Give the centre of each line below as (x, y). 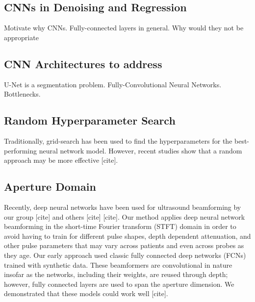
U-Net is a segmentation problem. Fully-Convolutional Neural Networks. (113, 84)
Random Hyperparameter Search (90, 120)
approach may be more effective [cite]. (61, 160)
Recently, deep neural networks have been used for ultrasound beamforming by (123, 207)
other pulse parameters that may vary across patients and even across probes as (124, 245)
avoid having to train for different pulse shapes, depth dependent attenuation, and (127, 236)
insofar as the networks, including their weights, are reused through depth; (116, 274)
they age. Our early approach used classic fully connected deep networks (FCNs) (125, 255)
